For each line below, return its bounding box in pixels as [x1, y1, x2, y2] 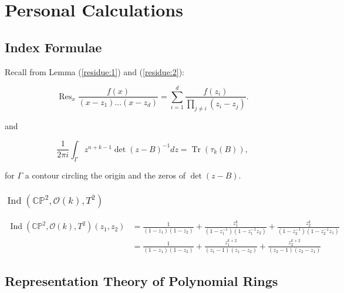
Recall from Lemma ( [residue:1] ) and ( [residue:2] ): [5, 65, 184, 78]
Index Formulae [5, 38, 102, 56]
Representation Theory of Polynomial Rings [5, 272, 278, 290]
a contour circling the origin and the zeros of [25, 169, 186, 181]
